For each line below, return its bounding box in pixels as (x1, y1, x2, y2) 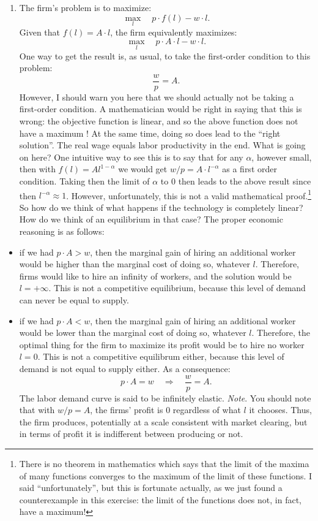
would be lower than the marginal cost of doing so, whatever (19, 326, 246, 339)
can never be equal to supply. (19, 294, 129, 306)
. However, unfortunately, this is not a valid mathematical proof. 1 (66, 187, 312, 202)
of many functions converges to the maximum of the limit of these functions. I (19, 469, 312, 482)
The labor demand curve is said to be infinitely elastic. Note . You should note (19, 391, 311, 404)
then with (19, 162, 56, 175)
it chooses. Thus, (249, 403, 312, 416)
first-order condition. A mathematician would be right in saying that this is (19, 102, 302, 115)
